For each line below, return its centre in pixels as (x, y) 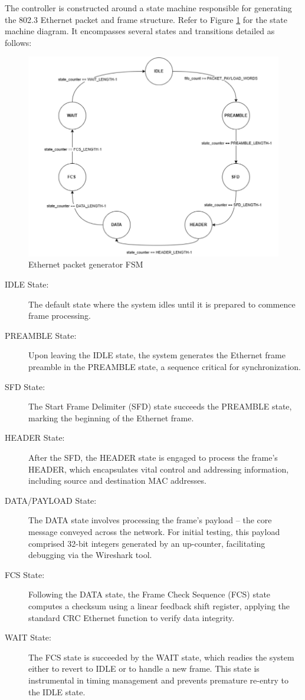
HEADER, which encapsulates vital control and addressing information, (159, 469)
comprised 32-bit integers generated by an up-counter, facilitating (147, 543)
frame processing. (60, 316)
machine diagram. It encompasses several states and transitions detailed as (140, 31)
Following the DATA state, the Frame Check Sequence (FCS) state (150, 594)
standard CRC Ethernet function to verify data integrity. (132, 617)
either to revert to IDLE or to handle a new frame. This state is (144, 668)
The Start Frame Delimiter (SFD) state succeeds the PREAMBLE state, (160, 406)
